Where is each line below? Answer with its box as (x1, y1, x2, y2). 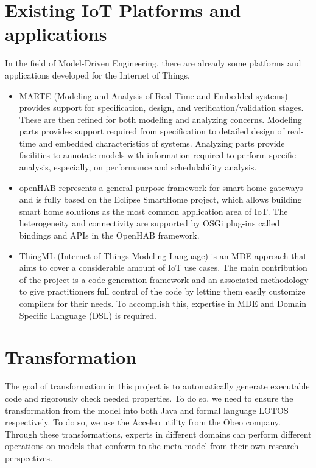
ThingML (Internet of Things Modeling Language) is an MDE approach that (19, 249, 307, 262)
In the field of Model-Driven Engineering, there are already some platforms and (5, 57, 301, 69)
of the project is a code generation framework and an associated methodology (19, 273, 309, 285)
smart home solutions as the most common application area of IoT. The (19, 204, 288, 217)
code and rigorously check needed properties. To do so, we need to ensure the (5, 391, 293, 404)
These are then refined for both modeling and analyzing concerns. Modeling (19, 113, 302, 125)
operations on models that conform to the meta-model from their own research (5, 439, 299, 452)
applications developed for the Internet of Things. (5, 68, 190, 81)
